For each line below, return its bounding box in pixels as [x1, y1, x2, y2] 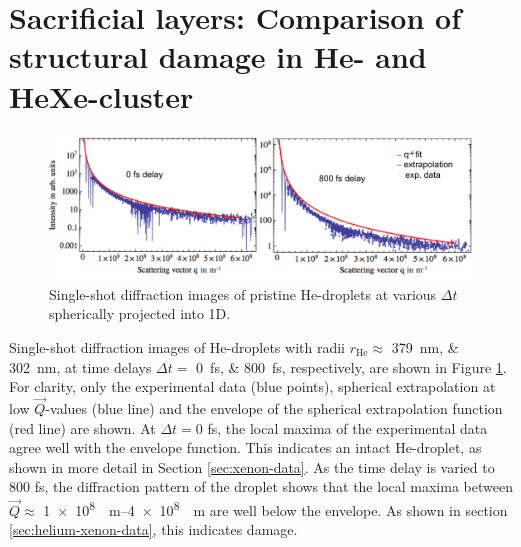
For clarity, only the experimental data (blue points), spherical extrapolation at [9, 376, 496, 397]
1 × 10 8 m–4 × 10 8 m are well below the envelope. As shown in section [43, 497, 508, 520]
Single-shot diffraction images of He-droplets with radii [9, 337, 345, 358]
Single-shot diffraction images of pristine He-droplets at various [49, 283, 437, 304]
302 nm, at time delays [9, 356, 152, 377]
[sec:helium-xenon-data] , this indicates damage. [9, 519, 298, 540]
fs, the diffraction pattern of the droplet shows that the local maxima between [34, 476, 513, 497]
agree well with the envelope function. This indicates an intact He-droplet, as [9, 437, 482, 458]
